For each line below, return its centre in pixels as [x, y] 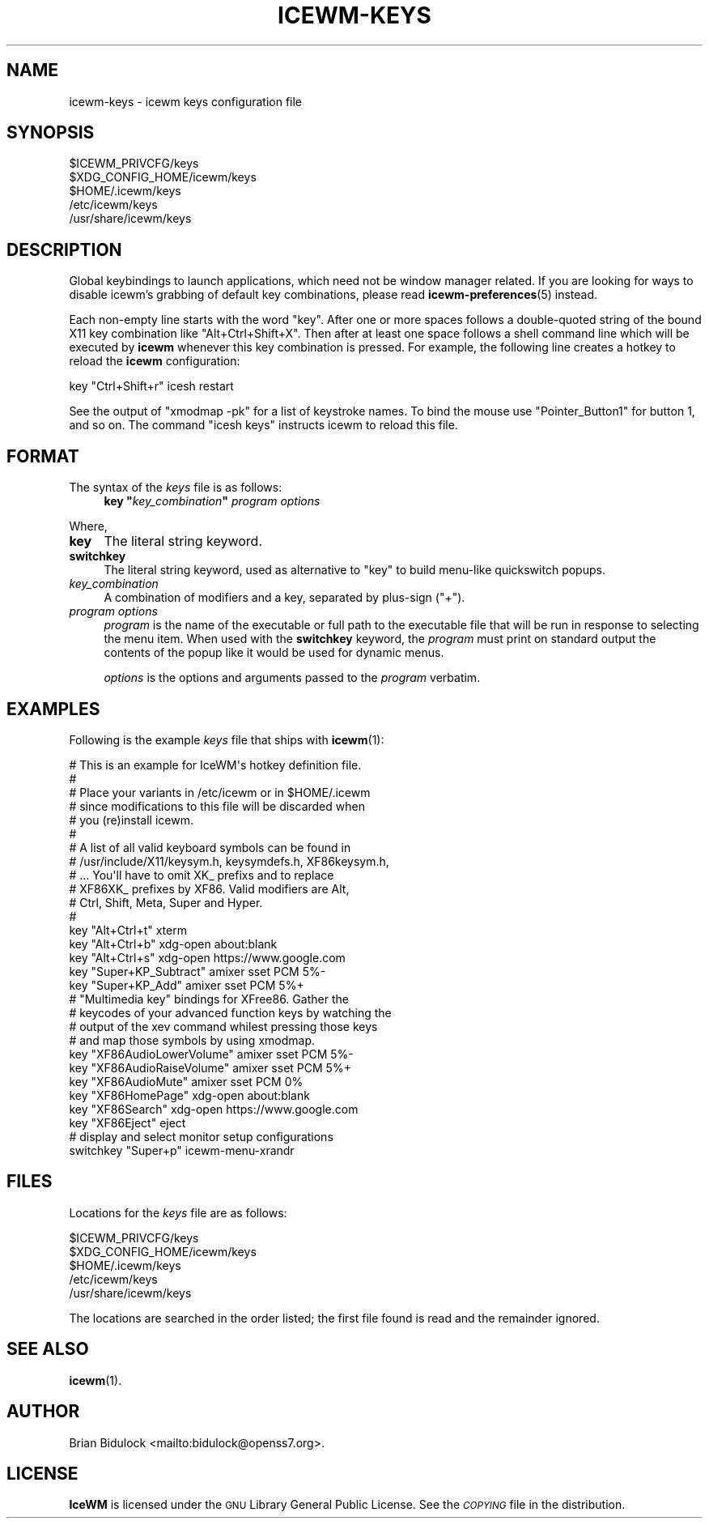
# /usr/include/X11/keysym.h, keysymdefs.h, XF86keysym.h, [229, 861]
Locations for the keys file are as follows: [178, 1212]
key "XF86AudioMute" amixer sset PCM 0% [186, 1081]
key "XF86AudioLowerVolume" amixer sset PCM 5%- [211, 1054]
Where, [88, 526]
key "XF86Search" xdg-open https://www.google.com [214, 1109]
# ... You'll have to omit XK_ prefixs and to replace [202, 875]
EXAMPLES [53, 709]
